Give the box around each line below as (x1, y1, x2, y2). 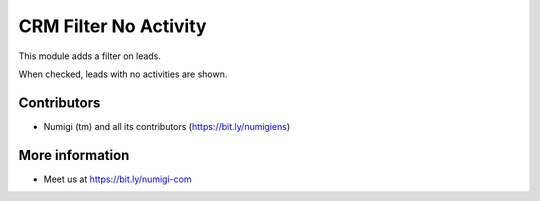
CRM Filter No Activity (18, 15, 207, 37)
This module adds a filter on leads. (18, 50, 162, 62)
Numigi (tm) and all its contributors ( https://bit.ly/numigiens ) (43, 120, 291, 132)
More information (18, 146, 130, 164)
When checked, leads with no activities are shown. (18, 68, 228, 80)
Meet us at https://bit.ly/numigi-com (43, 173, 192, 185)
